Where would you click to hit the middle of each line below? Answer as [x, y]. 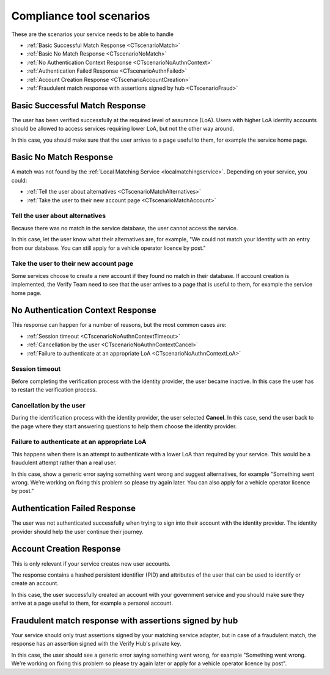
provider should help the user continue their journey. [77, 531]
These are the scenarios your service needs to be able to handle [93, 34]
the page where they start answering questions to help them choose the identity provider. [124, 426]
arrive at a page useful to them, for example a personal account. [92, 603]
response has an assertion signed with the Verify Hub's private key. [96, 644]
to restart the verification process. [54, 390]
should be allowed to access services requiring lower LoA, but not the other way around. [123, 129]
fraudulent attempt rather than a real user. [64, 463]
